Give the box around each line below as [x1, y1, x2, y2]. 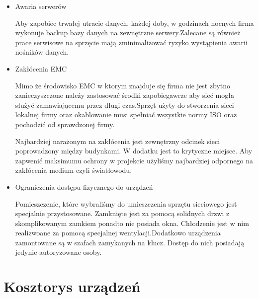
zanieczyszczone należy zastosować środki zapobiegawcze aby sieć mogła [15, 90, 234, 100]
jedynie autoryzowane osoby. [15, 247, 102, 257]
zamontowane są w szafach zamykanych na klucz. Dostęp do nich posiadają [15, 237, 245, 247]
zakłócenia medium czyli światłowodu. [15, 165, 132, 175]
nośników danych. [15, 47, 69, 57]
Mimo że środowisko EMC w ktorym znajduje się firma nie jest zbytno [15, 80, 231, 90]
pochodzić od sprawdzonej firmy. [15, 119, 115, 129]
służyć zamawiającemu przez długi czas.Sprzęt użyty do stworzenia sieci [15, 99, 234, 110]
